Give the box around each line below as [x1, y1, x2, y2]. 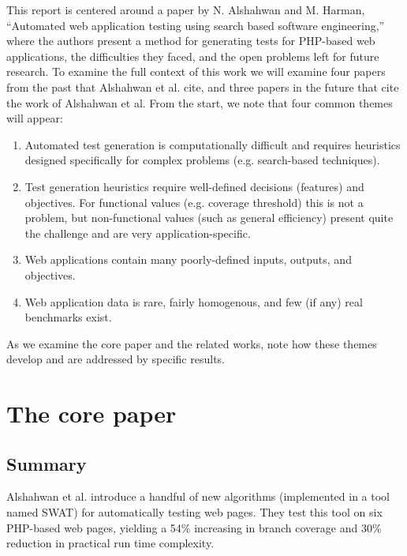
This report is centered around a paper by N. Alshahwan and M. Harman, [6, 2, 365, 17]
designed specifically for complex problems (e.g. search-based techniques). [24, 152, 380, 168]
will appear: [6, 110, 64, 126]
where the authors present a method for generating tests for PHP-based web [6, 32, 375, 49]
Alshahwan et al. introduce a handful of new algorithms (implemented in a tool [6, 488, 390, 505]
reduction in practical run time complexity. [6, 535, 215, 551]
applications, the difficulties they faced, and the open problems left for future [6, 47, 379, 64]
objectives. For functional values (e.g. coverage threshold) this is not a [24, 193, 364, 210]
